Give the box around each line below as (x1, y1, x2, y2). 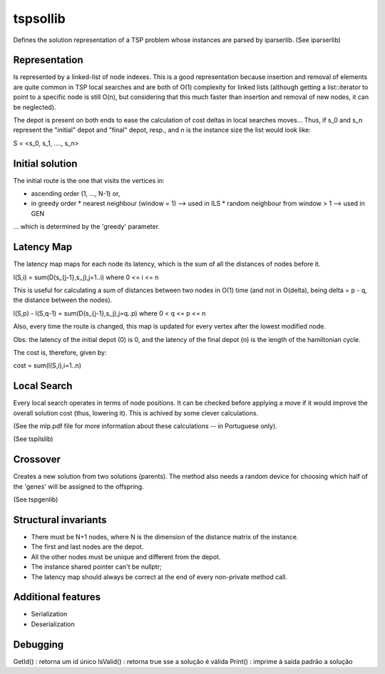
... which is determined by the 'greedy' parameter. (13, 222, 160, 231)
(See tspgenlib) (13, 495, 58, 504)
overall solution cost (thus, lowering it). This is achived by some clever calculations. (13, 408, 259, 417)
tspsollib (13, 11, 66, 26)
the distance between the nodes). (13, 296, 113, 304)
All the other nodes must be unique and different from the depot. (31, 552, 221, 561)
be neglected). (13, 103, 56, 111)
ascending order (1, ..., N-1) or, (31, 190, 120, 198)
